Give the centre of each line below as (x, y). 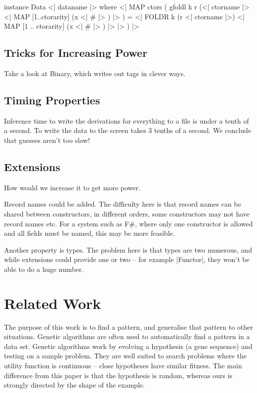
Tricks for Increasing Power (76, 53)
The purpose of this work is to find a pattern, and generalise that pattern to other (128, 327)
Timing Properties (52, 100)
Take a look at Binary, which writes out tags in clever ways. (95, 73)
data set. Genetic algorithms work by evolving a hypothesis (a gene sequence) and (128, 346)
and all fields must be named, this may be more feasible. (89, 233)
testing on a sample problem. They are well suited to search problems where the (125, 356)
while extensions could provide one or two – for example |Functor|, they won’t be (127, 259)
